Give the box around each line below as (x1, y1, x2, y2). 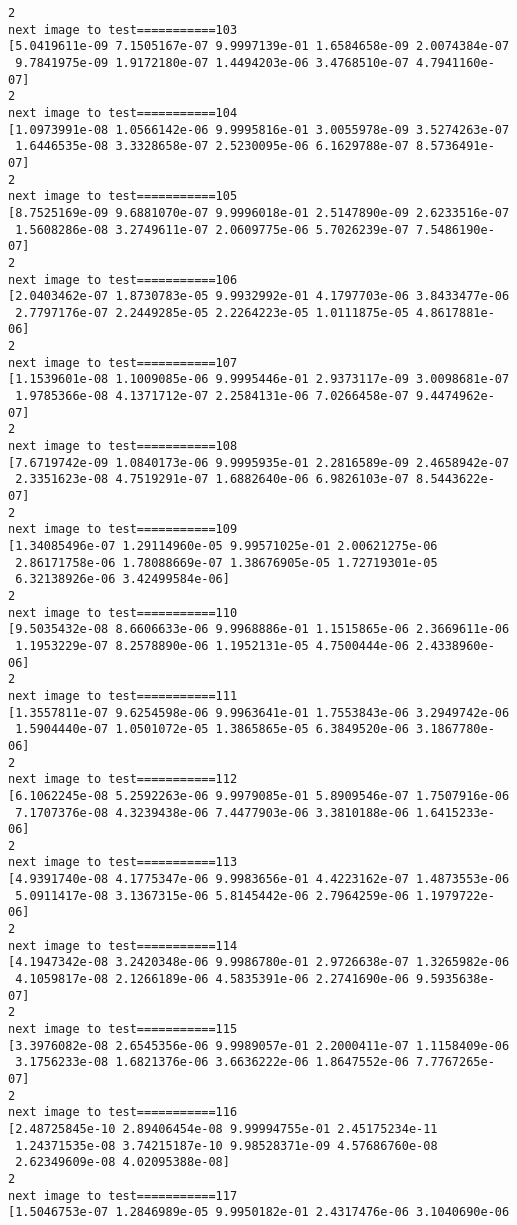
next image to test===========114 (8, 938, 238, 953)
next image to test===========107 (8, 355, 238, 370)
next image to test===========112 (8, 772, 238, 787)
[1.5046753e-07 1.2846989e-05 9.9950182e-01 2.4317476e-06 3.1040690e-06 (8, 1205, 510, 1220)
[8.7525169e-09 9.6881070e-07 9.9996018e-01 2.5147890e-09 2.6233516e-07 (8, 205, 510, 220)
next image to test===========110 (8, 605, 238, 620)
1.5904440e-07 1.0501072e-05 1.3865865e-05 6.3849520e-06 (15, 722, 409, 737)
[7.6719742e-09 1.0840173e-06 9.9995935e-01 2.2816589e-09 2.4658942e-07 (8, 455, 510, 470)
